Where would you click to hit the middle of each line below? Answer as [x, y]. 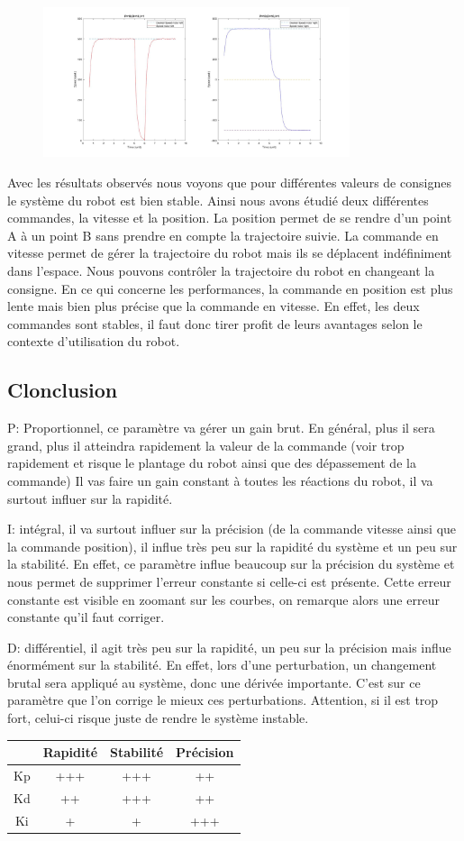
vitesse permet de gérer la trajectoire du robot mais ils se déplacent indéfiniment [230, 253]
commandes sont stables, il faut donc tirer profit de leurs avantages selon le [215, 323]
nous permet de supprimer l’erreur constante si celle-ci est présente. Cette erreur [229, 581]
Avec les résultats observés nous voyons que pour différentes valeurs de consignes [229, 183]
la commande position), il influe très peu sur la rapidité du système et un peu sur [232, 546]
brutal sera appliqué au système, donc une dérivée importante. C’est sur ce [214, 682]
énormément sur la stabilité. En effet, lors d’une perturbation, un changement [222, 665]
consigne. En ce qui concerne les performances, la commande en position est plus [230, 288]
